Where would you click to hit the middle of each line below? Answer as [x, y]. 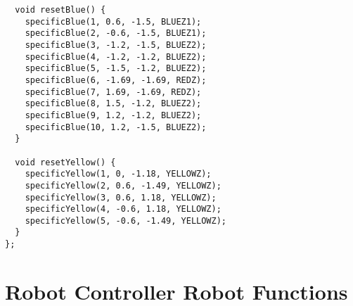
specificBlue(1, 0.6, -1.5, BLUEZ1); [113, 21]
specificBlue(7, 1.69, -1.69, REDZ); [113, 92]
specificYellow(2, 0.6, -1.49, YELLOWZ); [123, 185]
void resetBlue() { [60, 10]
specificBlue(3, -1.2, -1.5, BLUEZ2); [116, 45]
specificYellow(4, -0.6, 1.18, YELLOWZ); [123, 209]
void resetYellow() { [65, 162]
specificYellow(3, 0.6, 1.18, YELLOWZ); [121, 197]
